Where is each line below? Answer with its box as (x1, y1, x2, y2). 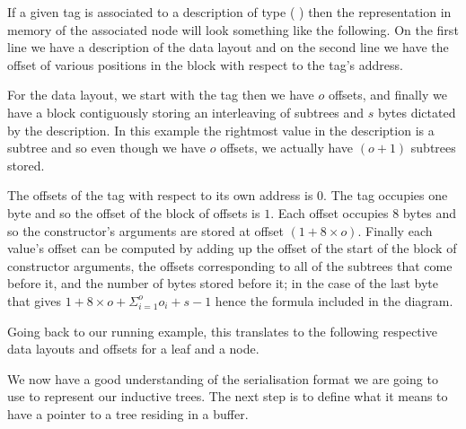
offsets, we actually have (220, 138, 354, 157)
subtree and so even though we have (7, 138, 207, 157)
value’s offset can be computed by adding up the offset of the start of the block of (7, 239, 457, 258)
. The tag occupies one (323, 186, 448, 205)
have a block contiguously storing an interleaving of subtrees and (7, 102, 365, 121)
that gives (7, 291, 61, 310)
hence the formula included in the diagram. (215, 291, 453, 310)
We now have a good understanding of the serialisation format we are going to (7, 369, 438, 388)
